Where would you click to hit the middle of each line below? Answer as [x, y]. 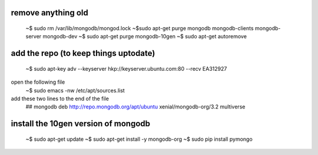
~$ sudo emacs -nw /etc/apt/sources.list [75, 90]
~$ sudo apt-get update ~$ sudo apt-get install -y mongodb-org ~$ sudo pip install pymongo [139, 139]
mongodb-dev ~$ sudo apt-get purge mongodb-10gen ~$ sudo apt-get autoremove [145, 37]
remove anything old [49, 13]
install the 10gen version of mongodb [80, 124]
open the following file [38, 82]
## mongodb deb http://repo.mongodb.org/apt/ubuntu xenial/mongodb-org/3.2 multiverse [135, 107]
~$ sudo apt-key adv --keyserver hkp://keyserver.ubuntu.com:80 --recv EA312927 [126, 68]
